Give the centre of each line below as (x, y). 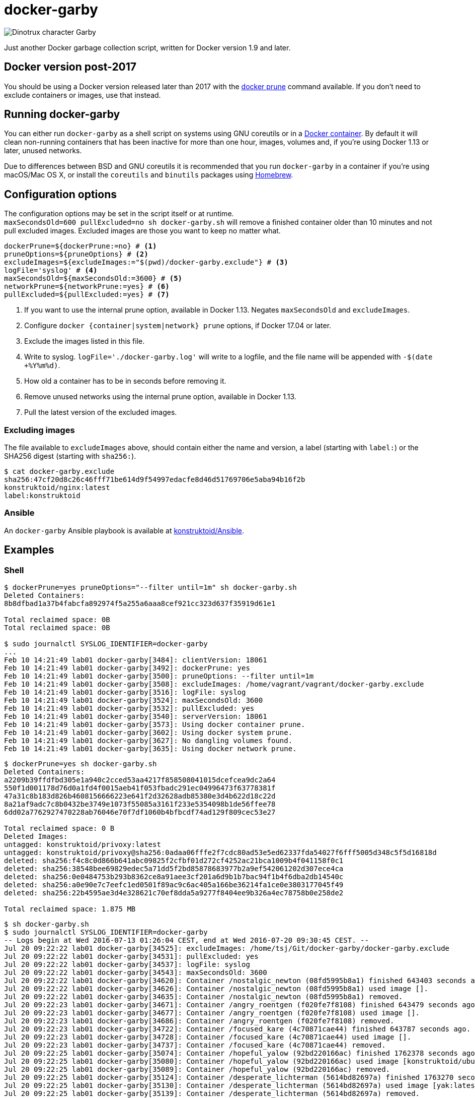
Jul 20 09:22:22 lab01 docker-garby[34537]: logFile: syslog (127, 964)
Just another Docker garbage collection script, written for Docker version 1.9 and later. (147, 47)
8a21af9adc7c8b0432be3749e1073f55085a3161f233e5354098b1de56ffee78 (140, 804)
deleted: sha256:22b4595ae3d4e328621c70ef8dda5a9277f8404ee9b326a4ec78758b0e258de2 (174, 893)
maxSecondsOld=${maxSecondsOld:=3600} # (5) (93, 279)
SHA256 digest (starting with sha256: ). (70, 456)
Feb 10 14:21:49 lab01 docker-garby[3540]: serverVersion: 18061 (136, 716)
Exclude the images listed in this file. (85, 341)
